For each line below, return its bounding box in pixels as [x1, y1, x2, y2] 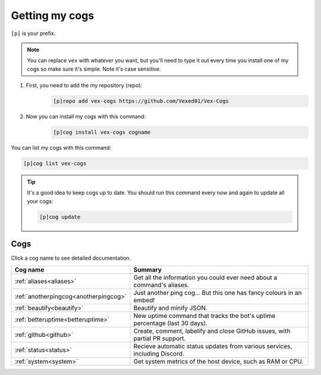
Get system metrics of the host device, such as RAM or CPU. [133, 357, 304, 365]
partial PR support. [133, 334, 186, 342]
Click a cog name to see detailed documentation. [11, 254, 131, 261]
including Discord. [133, 349, 184, 358]
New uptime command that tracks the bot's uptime [133, 311, 276, 320]
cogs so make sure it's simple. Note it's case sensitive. [27, 65, 161, 73]
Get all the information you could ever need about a [133, 273, 278, 282]
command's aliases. [133, 281, 190, 289]
